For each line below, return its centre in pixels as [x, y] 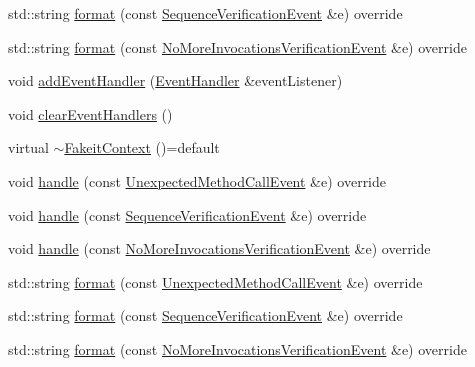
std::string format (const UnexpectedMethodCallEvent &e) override [215, 281]
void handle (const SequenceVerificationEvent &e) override [187, 214]
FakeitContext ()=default [142, 147]
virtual [28, 147]
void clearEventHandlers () [90, 113]
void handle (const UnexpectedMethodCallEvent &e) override [197, 180]
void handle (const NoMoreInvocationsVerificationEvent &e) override [219, 248]
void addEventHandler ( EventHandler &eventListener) [175, 80]
